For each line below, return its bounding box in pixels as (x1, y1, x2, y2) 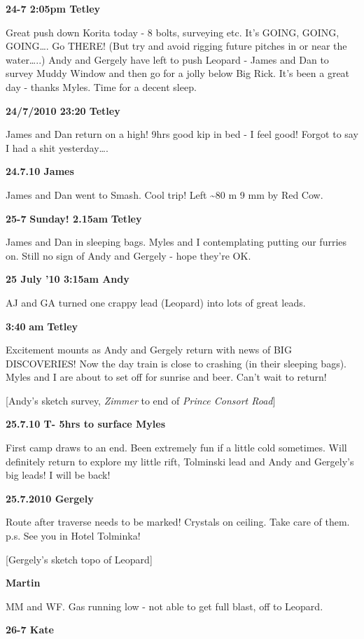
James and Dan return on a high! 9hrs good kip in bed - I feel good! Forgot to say (6, 127, 358, 141)
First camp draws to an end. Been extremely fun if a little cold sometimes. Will (6, 440, 347, 455)
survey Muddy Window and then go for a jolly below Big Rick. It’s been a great (6, 66, 350, 80)
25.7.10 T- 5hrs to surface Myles (6, 416, 166, 431)
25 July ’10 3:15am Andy (6, 272, 129, 286)
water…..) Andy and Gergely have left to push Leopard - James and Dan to (6, 52, 329, 66)
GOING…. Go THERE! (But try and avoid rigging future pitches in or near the (6, 38, 347, 53)
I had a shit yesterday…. (6, 140, 108, 155)
